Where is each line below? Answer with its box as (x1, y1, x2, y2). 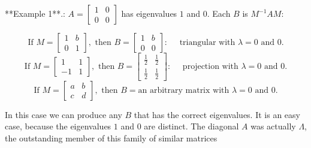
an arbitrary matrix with (138, 86, 230, 95)
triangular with (179, 38, 235, 47)
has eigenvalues (121, 7, 177, 19)
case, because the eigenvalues (5, 120, 111, 132)
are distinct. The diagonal (144, 120, 239, 132)
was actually (250, 120, 296, 132)
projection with (182, 62, 238, 71)
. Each (207, 7, 231, 19)
